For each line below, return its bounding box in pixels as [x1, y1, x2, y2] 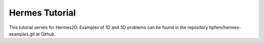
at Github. [36, 31, 56, 37]
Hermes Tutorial [9, 7, 76, 18]
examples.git [9, 31, 35, 37]
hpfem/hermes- [209, 24, 242, 30]
